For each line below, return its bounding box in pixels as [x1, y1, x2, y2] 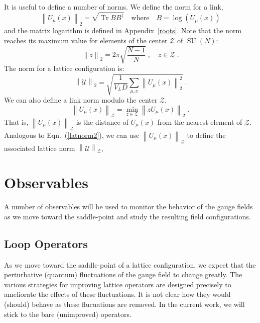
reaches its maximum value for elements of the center [4, 35, 168, 45]
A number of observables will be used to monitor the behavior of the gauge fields [4, 201, 253, 212]
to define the [187, 129, 226, 140]
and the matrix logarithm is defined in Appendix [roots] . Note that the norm [4, 25, 242, 36]
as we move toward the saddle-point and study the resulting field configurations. [4, 211, 251, 221]
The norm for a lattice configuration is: [4, 63, 124, 73]
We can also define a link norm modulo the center [4, 95, 158, 105]
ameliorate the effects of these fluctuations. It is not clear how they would [4, 289, 231, 299]
